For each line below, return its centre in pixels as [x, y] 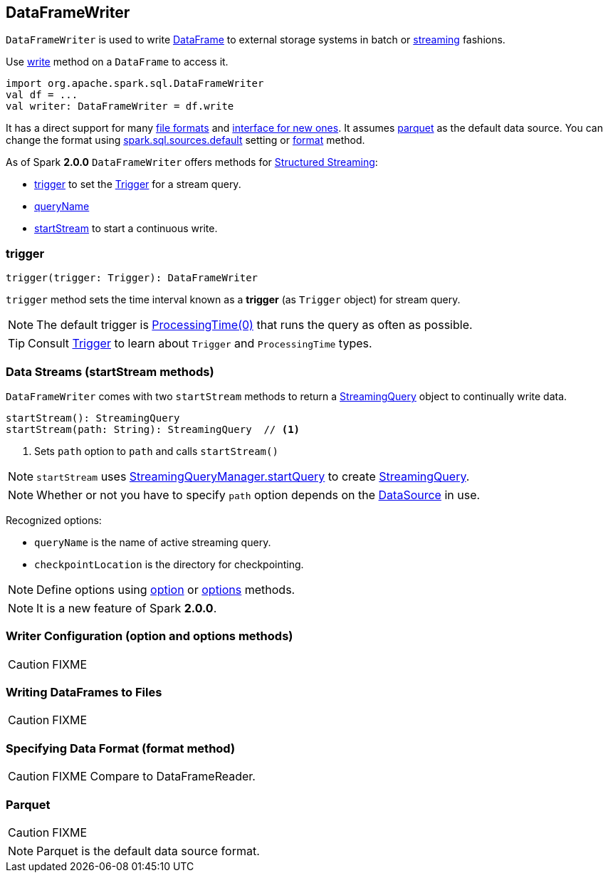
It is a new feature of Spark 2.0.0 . [127, 608]
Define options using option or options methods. [166, 589]
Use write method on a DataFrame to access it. [117, 62]
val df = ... [42, 95]
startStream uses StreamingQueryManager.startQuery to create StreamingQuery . [253, 476]
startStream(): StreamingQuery [93, 418]
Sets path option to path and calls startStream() [156, 451]
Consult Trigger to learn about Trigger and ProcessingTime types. [200, 344]
